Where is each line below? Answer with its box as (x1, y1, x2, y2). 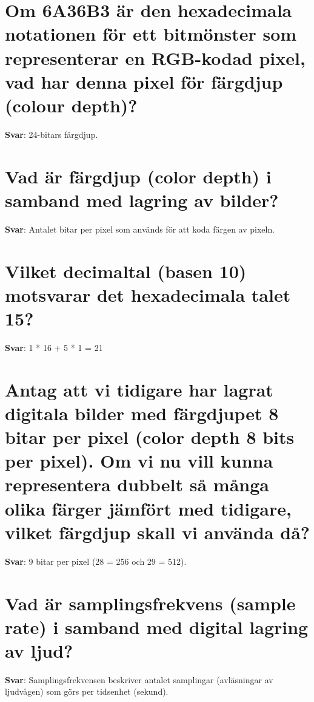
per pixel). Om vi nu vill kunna (5, 448, 273, 473)
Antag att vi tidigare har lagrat (5, 377, 273, 401)
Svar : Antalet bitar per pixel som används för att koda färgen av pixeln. (5, 222, 275, 235)
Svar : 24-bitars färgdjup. (5, 128, 98, 140)
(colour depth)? (5, 92, 138, 117)
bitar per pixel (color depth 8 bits (5, 424, 295, 449)
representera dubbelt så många (5, 472, 269, 497)
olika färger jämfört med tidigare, (5, 496, 292, 520)
